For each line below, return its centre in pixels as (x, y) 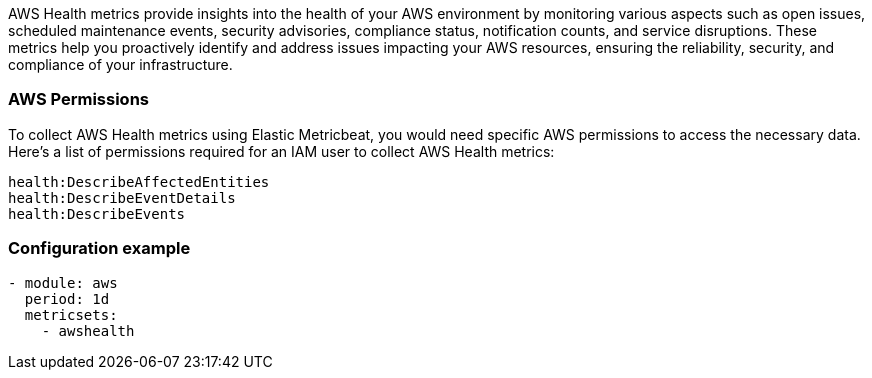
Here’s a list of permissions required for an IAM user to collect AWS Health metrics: (281, 151)
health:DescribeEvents (97, 213)
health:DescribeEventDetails (122, 197)
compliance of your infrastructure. (120, 64)
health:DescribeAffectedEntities (139, 181)
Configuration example (99, 248)
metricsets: (71, 314)
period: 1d (67, 298)
